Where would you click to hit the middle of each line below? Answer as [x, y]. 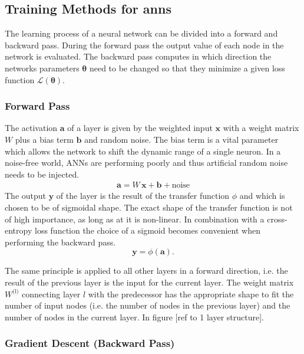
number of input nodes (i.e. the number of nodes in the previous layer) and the [148, 305]
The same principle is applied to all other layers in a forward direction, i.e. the [146, 271]
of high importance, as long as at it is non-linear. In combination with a [135, 219]
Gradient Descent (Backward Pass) [90, 343]
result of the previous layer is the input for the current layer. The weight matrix [149, 282]
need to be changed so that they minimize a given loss [187, 68]
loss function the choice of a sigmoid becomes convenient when [147, 230]
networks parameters [42, 68]
